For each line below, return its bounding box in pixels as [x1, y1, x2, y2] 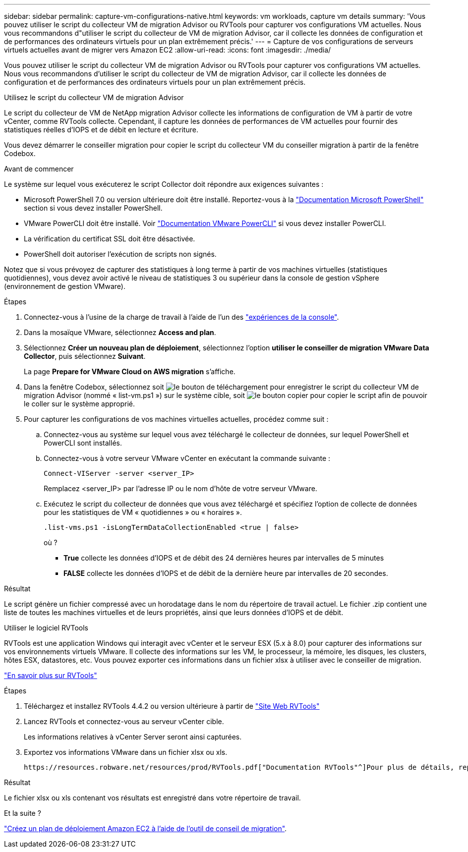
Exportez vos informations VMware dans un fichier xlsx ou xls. [24, 748, 228, 756]
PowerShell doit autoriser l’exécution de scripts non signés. [24, 250, 217, 258]
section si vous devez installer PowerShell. [24, 204, 163, 212]
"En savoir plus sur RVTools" [4, 671, 97, 680]
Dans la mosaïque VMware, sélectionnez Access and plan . [24, 328, 216, 337]
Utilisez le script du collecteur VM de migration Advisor [4, 93, 184, 102]
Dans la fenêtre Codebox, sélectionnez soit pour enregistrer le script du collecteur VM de [24, 383, 419, 391]
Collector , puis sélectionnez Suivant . [24, 352, 146, 360]
